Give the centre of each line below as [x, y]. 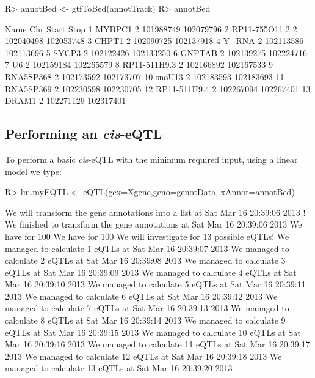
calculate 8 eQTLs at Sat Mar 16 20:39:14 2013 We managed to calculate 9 [145, 320]
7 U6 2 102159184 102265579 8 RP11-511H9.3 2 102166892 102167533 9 [139, 65]
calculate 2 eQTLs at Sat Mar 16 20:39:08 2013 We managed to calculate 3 [145, 260]
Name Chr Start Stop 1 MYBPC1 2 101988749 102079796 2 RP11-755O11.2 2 [151, 28]
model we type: [33, 171]
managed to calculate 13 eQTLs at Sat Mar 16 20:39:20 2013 [119, 368]
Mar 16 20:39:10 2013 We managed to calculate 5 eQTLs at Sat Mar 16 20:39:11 [155, 284]
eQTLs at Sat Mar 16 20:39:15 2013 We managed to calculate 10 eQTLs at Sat [153, 332]
